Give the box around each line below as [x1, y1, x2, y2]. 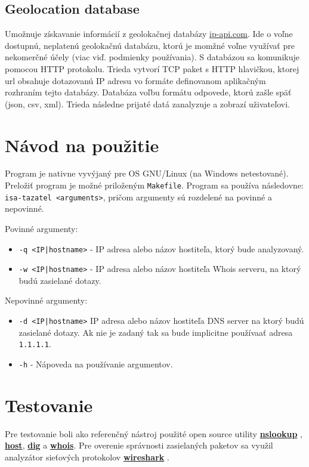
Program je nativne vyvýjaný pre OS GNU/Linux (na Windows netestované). [5, 167, 289, 180]
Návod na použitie [5, 132, 159, 157]
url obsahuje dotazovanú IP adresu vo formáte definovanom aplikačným [5, 74, 266, 86]
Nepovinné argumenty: [5, 294, 88, 307]
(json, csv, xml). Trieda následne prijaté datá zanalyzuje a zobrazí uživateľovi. [5, 97, 290, 110]
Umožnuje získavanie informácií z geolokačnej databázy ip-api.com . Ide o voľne [5, 27, 293, 40]
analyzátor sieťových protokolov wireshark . [5, 450, 169, 463]
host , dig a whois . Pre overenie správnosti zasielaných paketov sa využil [5, 439, 273, 451]
